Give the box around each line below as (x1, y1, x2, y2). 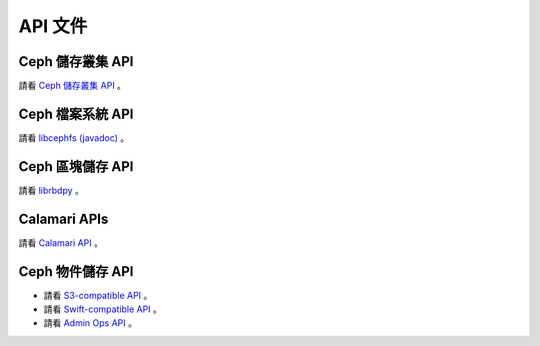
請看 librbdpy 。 (18, 184, 85, 196)
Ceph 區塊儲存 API (18, 158, 134, 175)
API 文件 (18, 15, 88, 37)
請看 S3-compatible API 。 (43, 289, 153, 301)
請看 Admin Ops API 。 (43, 317, 137, 329)
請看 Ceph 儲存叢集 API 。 (18, 80, 127, 92)
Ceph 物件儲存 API (18, 263, 134, 280)
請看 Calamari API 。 (18, 236, 104, 249)
